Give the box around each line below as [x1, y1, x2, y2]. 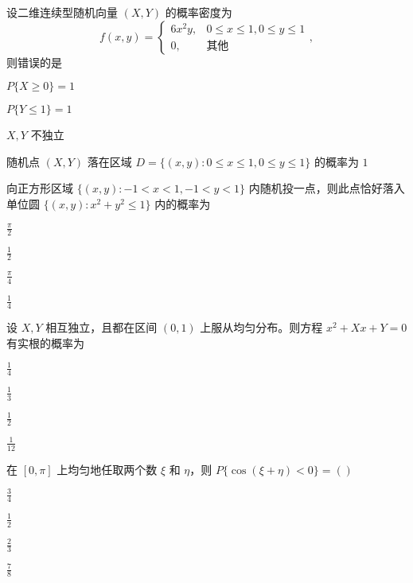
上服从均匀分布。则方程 [200, 318, 323, 335]
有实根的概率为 [6, 334, 84, 351]
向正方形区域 [6, 180, 73, 196]
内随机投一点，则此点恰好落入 [248, 180, 405, 196]
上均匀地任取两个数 [56, 461, 158, 477]
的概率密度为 [165, 4, 232, 20]
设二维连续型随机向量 [6, 4, 118, 20]
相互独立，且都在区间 [45, 318, 158, 335]
